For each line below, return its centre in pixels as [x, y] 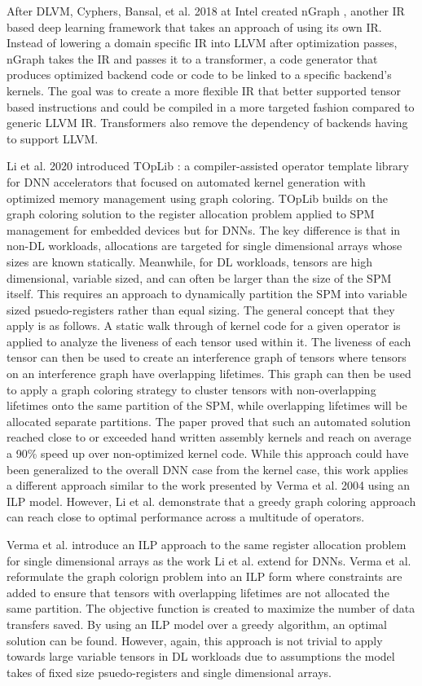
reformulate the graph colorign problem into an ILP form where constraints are [204, 576]
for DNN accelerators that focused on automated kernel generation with [186, 181]
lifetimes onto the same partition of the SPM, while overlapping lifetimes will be [207, 405]
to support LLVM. [53, 138]
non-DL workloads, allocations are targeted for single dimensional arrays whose [204, 246]
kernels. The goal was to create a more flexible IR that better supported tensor [204, 90]
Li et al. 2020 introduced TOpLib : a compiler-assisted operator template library [208, 166]
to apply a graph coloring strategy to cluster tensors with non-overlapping [191, 389]
